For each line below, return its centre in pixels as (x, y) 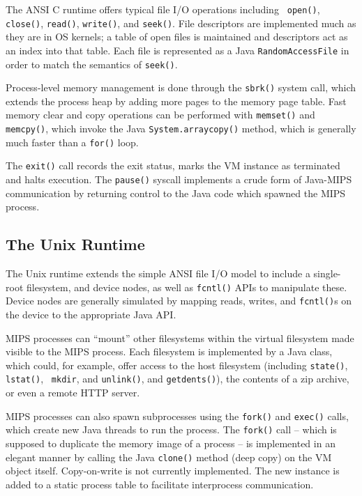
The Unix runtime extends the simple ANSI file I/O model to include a (158, 273)
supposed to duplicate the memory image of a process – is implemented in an (171, 443)
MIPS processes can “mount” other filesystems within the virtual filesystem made (180, 338)
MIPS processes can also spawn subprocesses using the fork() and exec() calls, (177, 416)
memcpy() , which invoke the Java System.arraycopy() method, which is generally (181, 129)
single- (327, 273)
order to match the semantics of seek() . (92, 64)
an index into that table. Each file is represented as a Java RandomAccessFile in (178, 50)
